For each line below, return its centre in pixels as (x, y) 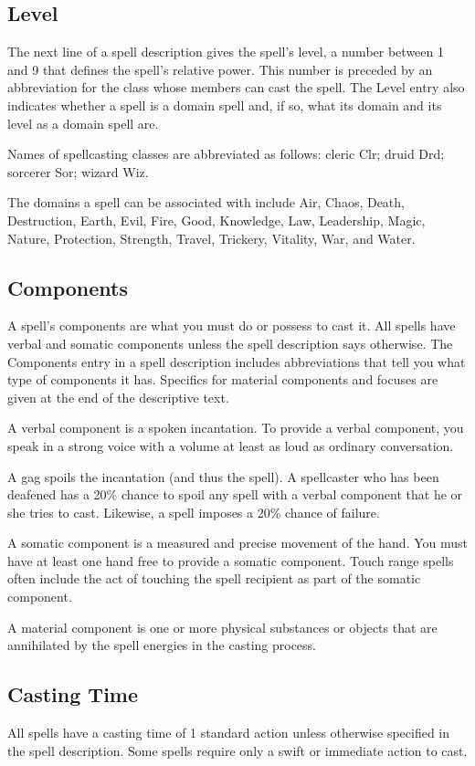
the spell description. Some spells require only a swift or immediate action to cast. (237, 750)
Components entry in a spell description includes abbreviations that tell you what (237, 361)
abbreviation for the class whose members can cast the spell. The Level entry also (236, 87)
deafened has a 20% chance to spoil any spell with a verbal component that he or (235, 494)
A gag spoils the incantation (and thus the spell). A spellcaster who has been (223, 476)
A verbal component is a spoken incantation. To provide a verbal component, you (236, 428)
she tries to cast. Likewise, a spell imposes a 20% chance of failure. (194, 512)
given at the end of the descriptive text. (118, 397)
